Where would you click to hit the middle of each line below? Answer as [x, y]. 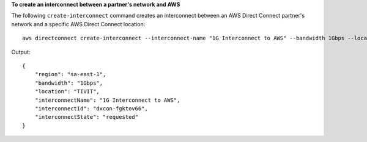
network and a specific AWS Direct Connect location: [78, 24]
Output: [21, 52]
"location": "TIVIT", [67, 92]
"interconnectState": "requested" [87, 117]
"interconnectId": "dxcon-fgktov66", [91, 108]
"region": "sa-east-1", [70, 74]
